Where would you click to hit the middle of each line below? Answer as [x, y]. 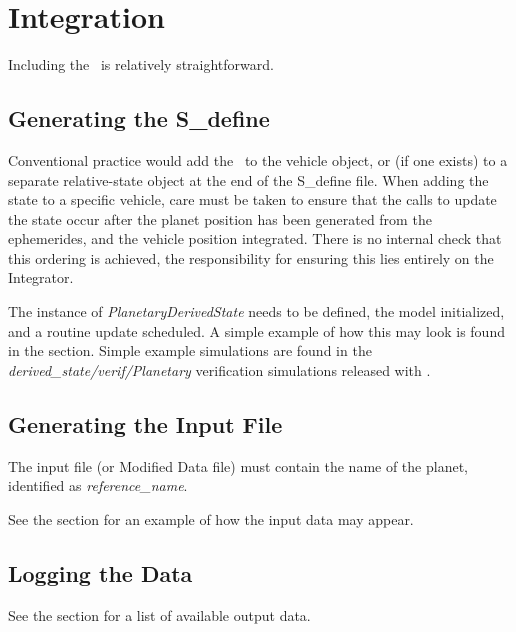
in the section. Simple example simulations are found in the [190, 350]
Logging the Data [100, 572]
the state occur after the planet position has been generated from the [220, 218]
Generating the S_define [139, 118]
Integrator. [41, 277]
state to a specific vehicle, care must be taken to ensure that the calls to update [252, 199]
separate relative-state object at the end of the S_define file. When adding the [248, 179]
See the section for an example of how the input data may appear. [211, 518]
